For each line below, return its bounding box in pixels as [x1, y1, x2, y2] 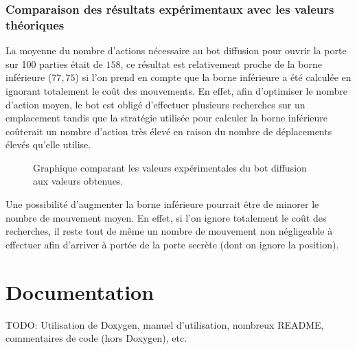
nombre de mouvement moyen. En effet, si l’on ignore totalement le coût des [5, 210, 327, 224]
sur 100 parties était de [5, 56, 103, 71]
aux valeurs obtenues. [33, 174, 124, 188]
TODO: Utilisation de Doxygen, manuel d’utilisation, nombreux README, [5, 317, 324, 331]
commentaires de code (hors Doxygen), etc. [5, 331, 187, 345]
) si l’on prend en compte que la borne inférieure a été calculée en [75, 70, 352, 84]
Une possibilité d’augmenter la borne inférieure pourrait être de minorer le [5, 197, 319, 211]
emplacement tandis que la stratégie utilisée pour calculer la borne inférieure [5, 110, 328, 125]
